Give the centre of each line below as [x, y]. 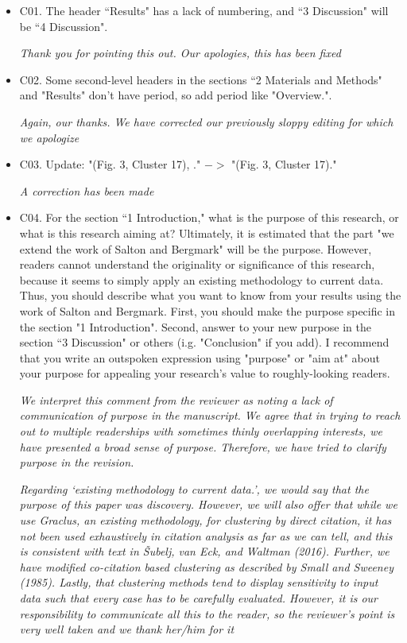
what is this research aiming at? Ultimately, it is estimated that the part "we [207, 232]
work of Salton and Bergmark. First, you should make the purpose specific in [207, 310]
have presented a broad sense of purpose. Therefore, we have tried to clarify [203, 446]
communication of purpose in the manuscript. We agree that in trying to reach [210, 415]
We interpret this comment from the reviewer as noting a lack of [176, 399]
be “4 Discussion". [64, 26]
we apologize [49, 137]
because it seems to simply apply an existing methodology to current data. [202, 279]
